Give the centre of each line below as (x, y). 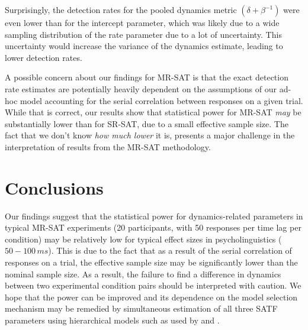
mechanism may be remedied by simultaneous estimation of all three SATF (141, 308)
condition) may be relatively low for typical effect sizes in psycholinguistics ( (143, 239)
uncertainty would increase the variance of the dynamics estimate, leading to (144, 46)
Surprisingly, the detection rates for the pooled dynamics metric (121, 9)
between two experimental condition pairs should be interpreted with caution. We (153, 285)
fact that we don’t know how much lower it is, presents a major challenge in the (150, 135)
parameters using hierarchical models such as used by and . (112, 320)
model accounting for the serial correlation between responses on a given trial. (162, 100)
